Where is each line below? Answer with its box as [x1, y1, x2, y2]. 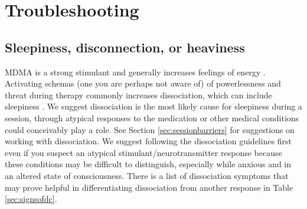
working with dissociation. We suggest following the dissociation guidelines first [5, 135, 292, 147]
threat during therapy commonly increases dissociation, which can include [5, 88, 272, 101]
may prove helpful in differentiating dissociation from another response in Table [5, 181, 293, 193]
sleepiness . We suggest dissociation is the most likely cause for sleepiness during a [5, 100, 302, 112]
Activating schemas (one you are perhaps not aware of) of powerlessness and [5, 77, 281, 89]
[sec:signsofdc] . [5, 193, 57, 205]
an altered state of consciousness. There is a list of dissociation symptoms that [5, 169, 289, 181]
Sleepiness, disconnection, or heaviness [5, 38, 245, 56]
